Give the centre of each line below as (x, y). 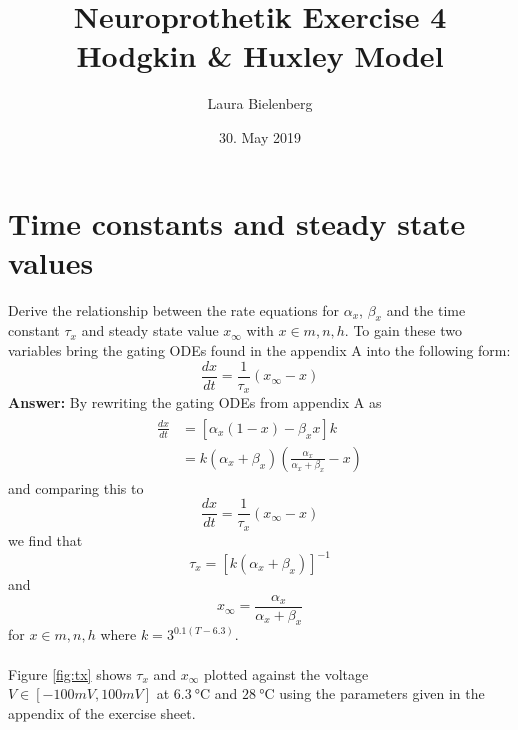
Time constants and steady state (237, 222)
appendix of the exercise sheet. (102, 712)
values (51, 261)
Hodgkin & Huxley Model (260, 55)
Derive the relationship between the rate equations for (174, 309)
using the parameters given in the (382, 693)
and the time (426, 309)
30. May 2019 (260, 136)
